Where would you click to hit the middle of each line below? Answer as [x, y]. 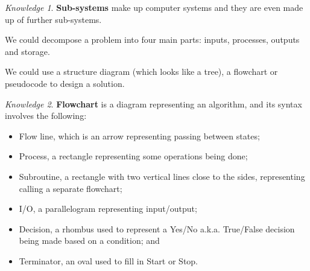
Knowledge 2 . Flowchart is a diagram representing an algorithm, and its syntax [153, 104]
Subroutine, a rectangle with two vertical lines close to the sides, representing [162, 176]
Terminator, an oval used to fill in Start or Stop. [109, 260]
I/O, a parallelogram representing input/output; [108, 209]
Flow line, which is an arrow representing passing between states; [139, 135]
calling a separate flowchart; [71, 188]
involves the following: [46, 116]
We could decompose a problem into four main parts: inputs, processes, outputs [152, 40]
